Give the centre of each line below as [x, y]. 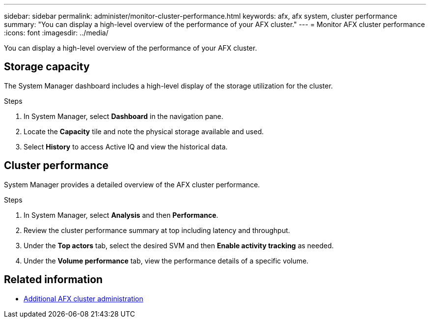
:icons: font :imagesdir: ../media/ [56, 33]
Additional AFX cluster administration [83, 298]
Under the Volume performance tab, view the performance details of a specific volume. [166, 261]
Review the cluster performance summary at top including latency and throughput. [157, 230]
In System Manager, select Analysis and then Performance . [121, 215]
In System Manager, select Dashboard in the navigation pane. [123, 116]
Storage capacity [47, 67]
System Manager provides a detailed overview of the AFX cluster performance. [132, 184]
